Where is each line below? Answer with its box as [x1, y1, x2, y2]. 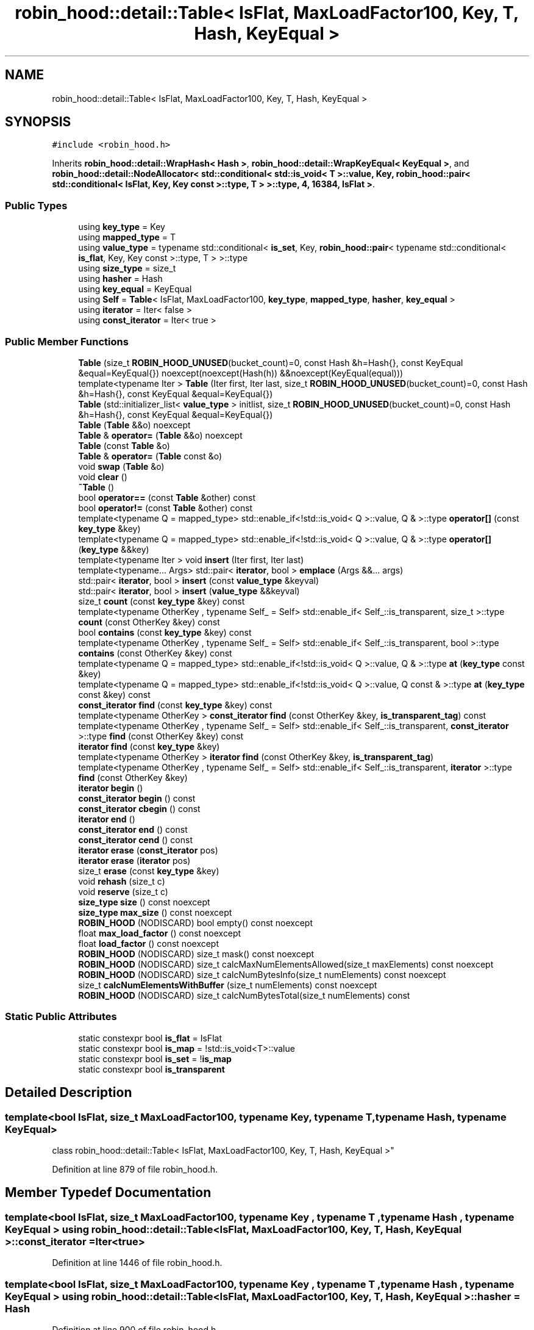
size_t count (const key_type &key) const [78, 595, 245, 606]
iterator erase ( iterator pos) [78, 855, 191, 866]
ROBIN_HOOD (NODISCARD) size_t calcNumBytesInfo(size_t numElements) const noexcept [78, 969, 446, 980]
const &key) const [78, 689, 151, 700]
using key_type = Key [78, 221, 165, 232]
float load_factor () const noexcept [78, 938, 219, 949]
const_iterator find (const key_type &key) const [78, 699, 272, 710]
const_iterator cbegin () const [78, 803, 201, 814]
